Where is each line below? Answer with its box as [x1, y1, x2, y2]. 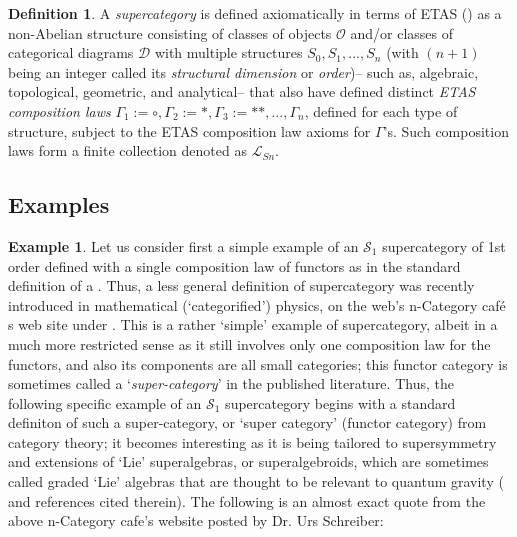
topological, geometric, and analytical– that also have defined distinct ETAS [8, 81, 476, 102]
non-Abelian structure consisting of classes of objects [8, 22, 332, 43]
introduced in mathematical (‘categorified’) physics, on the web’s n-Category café [8, 294, 506, 315]
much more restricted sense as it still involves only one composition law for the [8, 333, 491, 354]
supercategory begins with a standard [225, 392, 456, 413]
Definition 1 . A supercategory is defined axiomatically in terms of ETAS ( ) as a [8, 3, 502, 23]
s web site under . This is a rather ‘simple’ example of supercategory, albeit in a [8, 314, 498, 335]
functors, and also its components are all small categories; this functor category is [8, 353, 508, 374]
